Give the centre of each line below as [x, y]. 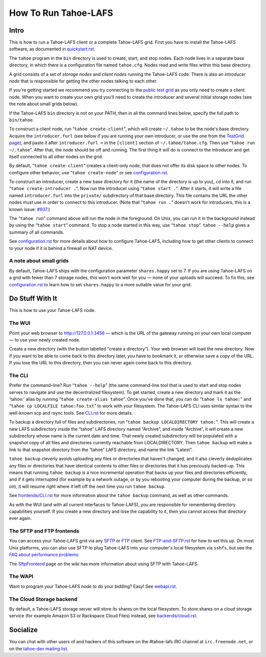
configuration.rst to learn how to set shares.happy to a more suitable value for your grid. [100, 284]
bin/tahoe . [21, 120]
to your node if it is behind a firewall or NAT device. [61, 248]
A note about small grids [39, 261]
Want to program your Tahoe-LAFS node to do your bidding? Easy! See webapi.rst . [93, 586]
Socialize [23, 630]
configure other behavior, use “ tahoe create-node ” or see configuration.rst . [89, 172]
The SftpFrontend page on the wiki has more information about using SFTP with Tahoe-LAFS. [104, 564]
